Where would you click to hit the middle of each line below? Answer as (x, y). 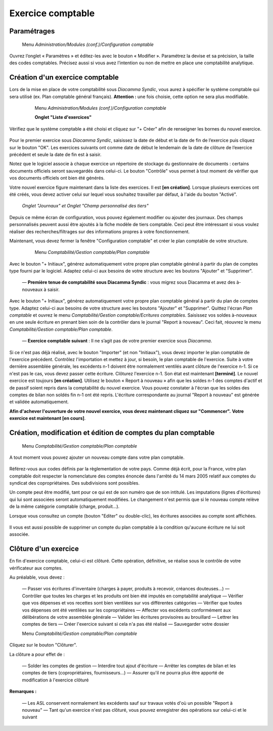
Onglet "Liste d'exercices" (63, 117)
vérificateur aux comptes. (36, 568)
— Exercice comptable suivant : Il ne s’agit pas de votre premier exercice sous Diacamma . (117, 341)
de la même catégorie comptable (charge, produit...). (64, 506)
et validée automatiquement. (39, 402)
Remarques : (23, 692)
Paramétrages (32, 31)
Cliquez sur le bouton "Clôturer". (43, 645)
